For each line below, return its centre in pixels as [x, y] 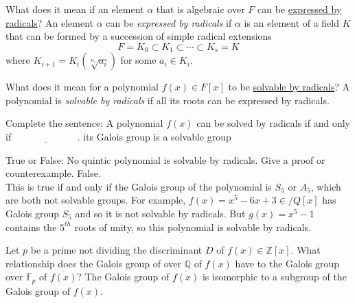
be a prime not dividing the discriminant [116, 250]
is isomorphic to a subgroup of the [274, 277]
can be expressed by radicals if [169, 22]
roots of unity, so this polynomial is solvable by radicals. [193, 227]
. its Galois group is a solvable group [154, 137]
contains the [31, 227]
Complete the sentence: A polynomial [84, 123]
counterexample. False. [53, 173]
